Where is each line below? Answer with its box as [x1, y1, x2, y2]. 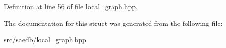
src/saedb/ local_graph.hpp [4, 34, 86, 45]
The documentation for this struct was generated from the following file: [4, 18, 223, 28]
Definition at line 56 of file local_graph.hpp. [4, 1, 138, 11]
